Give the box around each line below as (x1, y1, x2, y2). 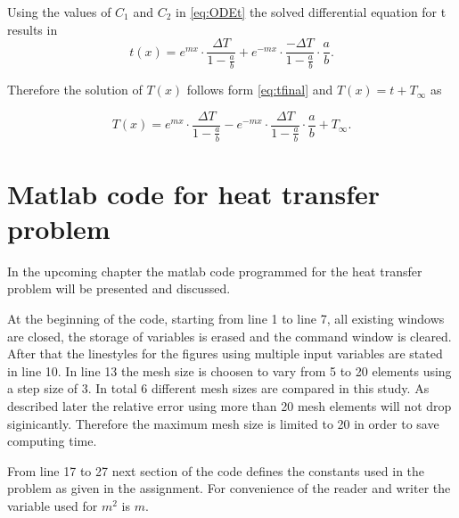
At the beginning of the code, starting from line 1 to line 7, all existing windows (7, 309, 445, 328)
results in (7, 20, 58, 38)
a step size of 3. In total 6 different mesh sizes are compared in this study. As (7, 379, 430, 398)
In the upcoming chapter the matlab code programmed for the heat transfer (7, 261, 422, 280)
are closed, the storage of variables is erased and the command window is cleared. (7, 326, 452, 345)
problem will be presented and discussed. (7, 279, 231, 298)
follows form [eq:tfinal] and (186, 80, 333, 99)
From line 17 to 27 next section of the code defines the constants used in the (7, 461, 425, 480)
